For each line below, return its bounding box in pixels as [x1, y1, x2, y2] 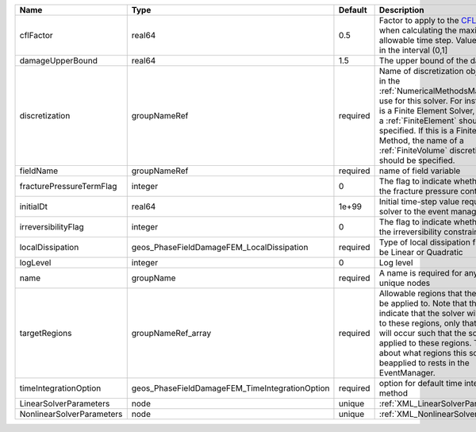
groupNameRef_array [131, 328, 212, 338]
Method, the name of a [378, 135, 464, 146]
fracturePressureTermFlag [19, 181, 117, 191]
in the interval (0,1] [378, 44, 448, 56]
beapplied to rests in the [378, 357, 470, 368]
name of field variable [378, 165, 461, 176]
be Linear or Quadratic [378, 247, 463, 257]
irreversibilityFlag [19, 222, 85, 232]
